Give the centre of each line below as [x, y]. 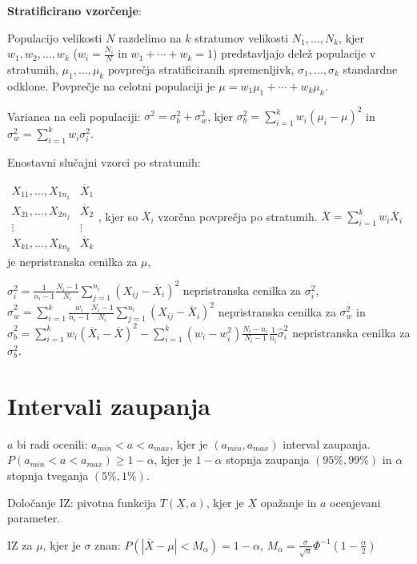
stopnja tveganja [48, 475]
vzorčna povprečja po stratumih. [238, 216]
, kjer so [118, 216]
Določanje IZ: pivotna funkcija [82, 502]
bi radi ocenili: [52, 443]
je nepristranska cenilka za [72, 261]
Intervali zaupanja [109, 405]
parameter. [34, 518]
